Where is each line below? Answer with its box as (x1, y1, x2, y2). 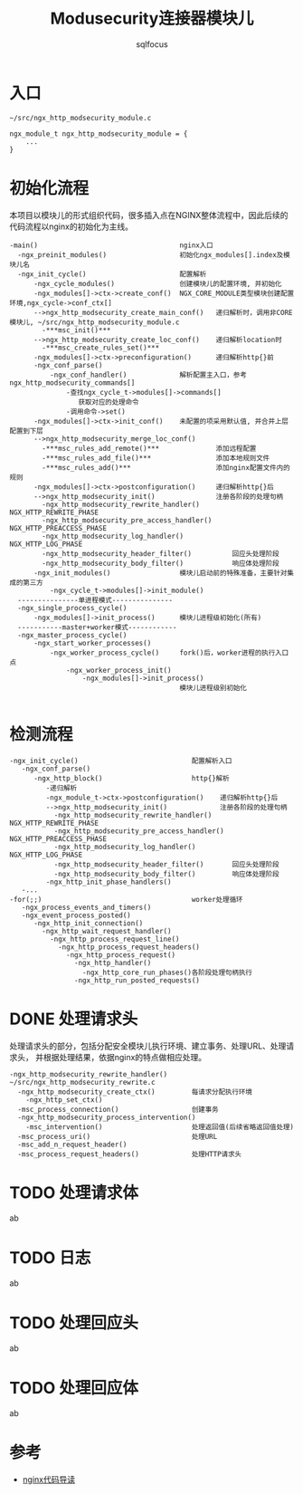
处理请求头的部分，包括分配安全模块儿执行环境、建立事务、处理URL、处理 (9, 1040, 287, 1051)
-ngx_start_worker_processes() (33, 638, 152, 647)
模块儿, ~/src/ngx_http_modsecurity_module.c (9, 318, 180, 327)
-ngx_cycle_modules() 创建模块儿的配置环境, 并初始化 (33, 279, 282, 288)
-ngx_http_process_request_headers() (57, 943, 201, 952)
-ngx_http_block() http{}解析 (33, 773, 230, 783)
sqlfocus (135, 38, 169, 50)
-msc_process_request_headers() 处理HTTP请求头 (17, 1149, 242, 1159)
